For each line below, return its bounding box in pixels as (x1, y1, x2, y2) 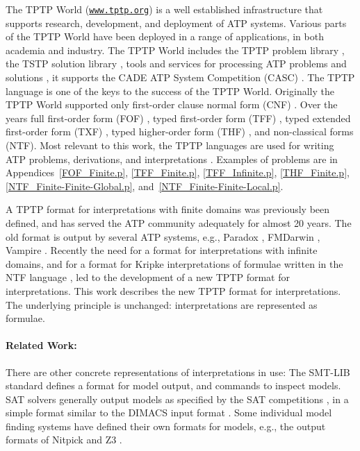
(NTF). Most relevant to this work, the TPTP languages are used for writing (6, 138, 334, 152)
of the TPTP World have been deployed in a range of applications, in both (6, 29, 324, 44)
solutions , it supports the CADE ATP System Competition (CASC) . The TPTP (6, 70, 355, 85)
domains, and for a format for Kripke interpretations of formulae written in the (6, 256, 343, 271)
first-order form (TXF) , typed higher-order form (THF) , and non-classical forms (6, 124, 354, 139)
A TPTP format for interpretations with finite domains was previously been (6, 202, 330, 216)
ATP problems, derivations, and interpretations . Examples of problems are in (6, 151, 338, 166)
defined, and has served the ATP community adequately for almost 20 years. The (6, 215, 352, 230)
